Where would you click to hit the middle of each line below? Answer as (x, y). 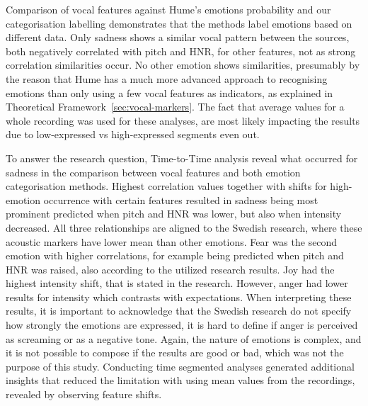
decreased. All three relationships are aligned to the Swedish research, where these (184, 227)
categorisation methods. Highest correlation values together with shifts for (166, 186)
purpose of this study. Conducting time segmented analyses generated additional (180, 366)
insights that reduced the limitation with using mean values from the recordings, (180, 380)
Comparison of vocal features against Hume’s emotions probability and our (168, 9)
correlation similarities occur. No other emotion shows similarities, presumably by (183, 65)
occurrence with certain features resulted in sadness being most (181, 199)
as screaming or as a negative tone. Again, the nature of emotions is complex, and (184, 338)
